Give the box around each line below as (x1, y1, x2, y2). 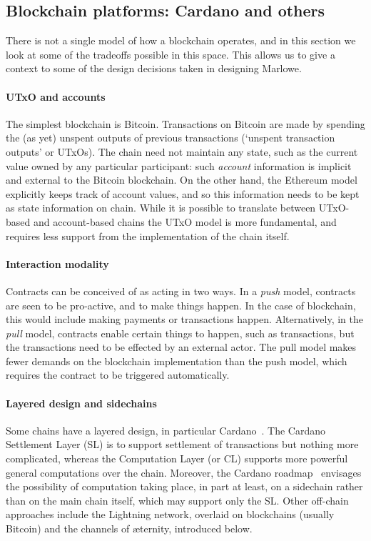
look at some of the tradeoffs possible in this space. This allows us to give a (6, 46, 335, 61)
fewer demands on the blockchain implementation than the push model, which (6, 353, 347, 368)
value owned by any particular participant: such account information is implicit (6, 158, 352, 173)
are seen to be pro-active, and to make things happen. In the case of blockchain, (6, 297, 356, 312)
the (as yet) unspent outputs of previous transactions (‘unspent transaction (6, 130, 335, 145)
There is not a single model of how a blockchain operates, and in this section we (6, 33, 356, 48)
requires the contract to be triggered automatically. (6, 367, 230, 382)
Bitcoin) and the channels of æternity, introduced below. (6, 521, 253, 536)
